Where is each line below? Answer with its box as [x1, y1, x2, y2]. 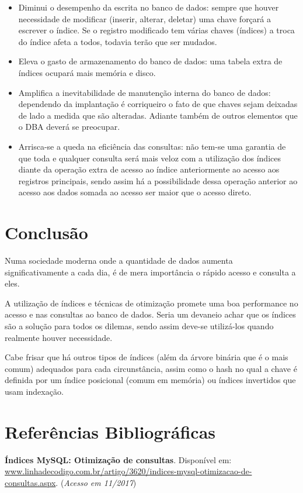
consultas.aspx [5, 476, 56, 488]
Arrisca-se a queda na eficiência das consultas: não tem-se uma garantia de [18, 140, 286, 152]
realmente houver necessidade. [5, 331, 113, 343]
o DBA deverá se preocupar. [18, 120, 120, 133]
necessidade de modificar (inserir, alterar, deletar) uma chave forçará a [18, 12, 271, 25]
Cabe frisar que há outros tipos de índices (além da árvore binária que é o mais [5, 351, 288, 363]
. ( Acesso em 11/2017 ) [55, 476, 137, 488]
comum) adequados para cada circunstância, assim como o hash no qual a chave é [5, 362, 297, 374]
